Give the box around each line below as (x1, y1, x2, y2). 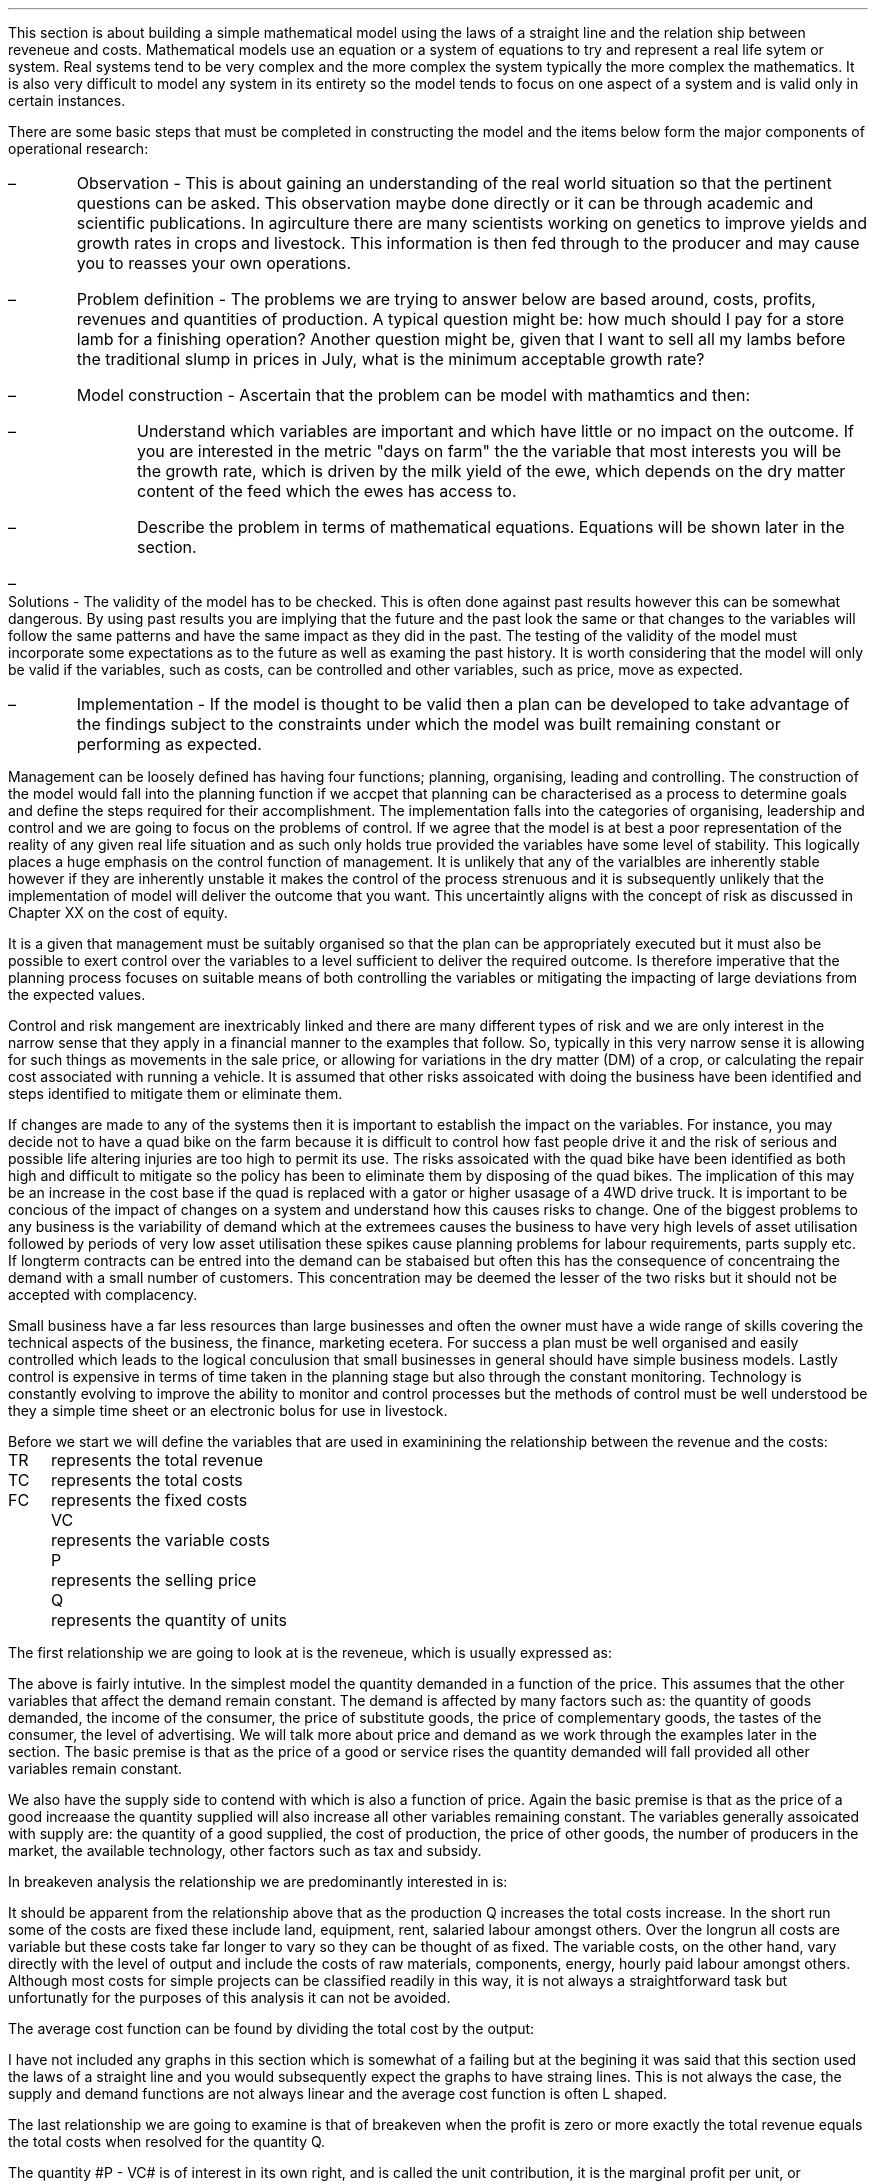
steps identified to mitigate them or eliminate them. (8, 1085, 343, 1102)
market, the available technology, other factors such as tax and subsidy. (8, 1842, 482, 1859)
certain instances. (8, 92, 126, 109)
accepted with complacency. (8, 1286, 198, 1303)
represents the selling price (51, 1570, 257, 1590)
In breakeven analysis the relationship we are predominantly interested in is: (8, 1873, 508, 1890)
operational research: (8, 140, 149, 157)
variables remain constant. (8, 1760, 183, 1777)
